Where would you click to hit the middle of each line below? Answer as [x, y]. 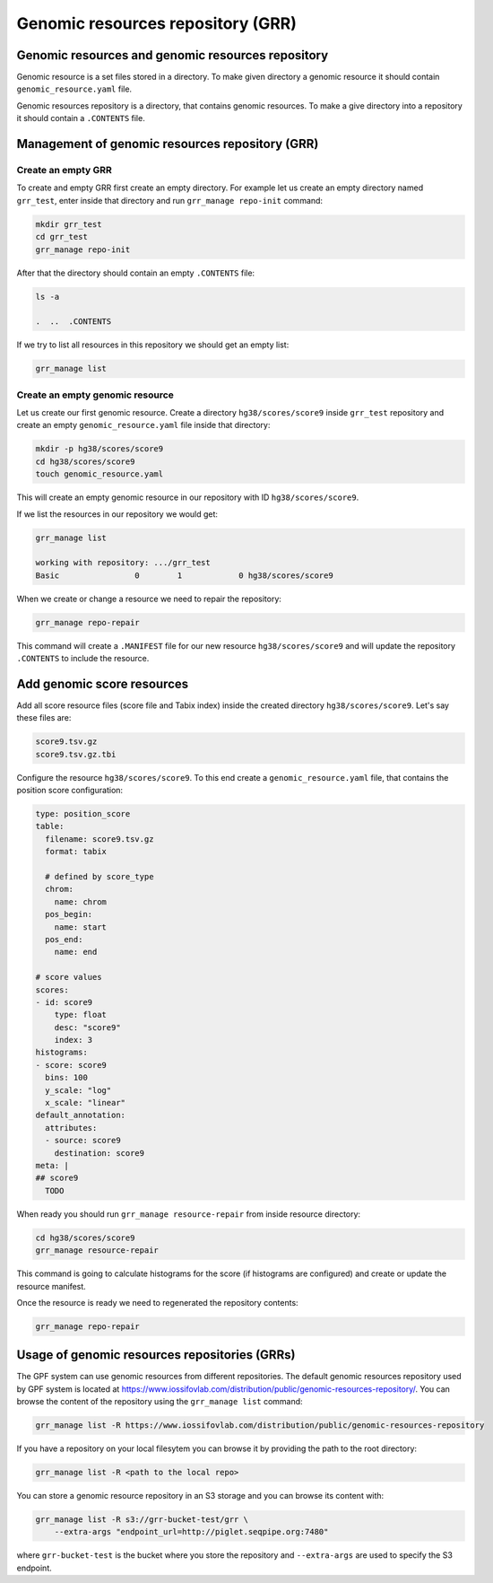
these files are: [44, 718]
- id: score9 [64, 1002]
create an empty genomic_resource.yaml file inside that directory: [143, 425]
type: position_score [83, 814]
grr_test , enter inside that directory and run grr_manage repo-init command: [169, 200]
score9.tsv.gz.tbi [76, 754]
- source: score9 [83, 1141]
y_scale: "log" [78, 1090]
